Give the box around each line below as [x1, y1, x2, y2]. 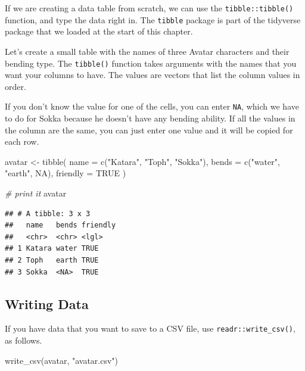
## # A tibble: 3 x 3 [5, 209, 91, 218]
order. [5, 80, 26, 92]
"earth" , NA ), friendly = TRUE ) [5, 167, 126, 179]
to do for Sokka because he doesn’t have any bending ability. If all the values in [5, 112, 295, 124]
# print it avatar [5, 186, 67, 199]
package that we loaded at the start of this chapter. [5, 25, 193, 38]
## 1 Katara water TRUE [5, 244, 99, 253]
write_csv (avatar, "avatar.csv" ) [5, 354, 119, 366]
